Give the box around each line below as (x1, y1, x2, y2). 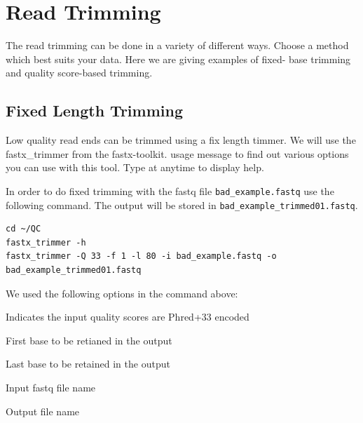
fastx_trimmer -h (6, 237, 86, 248)
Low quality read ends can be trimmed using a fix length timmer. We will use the (6, 133, 356, 147)
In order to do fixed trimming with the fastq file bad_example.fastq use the (6, 183, 334, 198)
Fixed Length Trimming (6, 100, 183, 121)
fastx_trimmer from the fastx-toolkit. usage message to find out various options (6, 146, 349, 161)
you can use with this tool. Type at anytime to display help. (6, 160, 264, 175)
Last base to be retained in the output (6, 356, 170, 371)
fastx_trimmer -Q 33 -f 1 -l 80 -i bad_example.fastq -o (6, 251, 277, 262)
